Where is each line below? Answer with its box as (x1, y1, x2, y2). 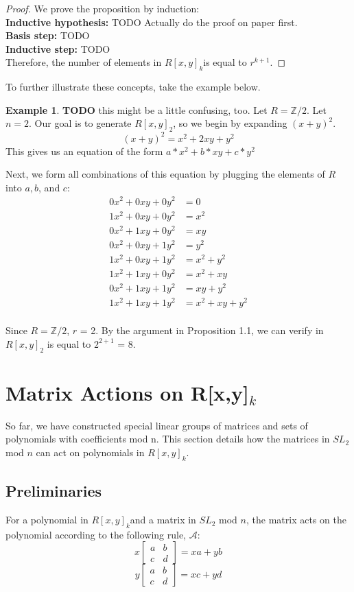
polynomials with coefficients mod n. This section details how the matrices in (5, 431, 330, 446)
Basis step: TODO (5, 28, 90, 43)
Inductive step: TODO (5, 41, 110, 56)
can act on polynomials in (36, 445, 145, 460)
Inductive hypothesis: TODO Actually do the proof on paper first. (5, 14, 298, 29)
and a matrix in (130, 512, 196, 527)
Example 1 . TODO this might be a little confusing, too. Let (5, 102, 268, 117)
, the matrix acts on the (246, 512, 346, 527)
